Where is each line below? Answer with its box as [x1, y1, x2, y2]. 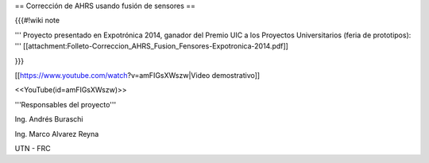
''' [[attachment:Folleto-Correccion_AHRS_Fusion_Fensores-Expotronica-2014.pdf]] [14, 41, 289, 51]
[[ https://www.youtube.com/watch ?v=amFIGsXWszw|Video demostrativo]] [14, 70, 261, 80]
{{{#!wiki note [14, 16, 60, 25]
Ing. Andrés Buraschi [14, 114, 83, 124]
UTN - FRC [14, 143, 51, 153]
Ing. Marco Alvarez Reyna [14, 129, 99, 138]
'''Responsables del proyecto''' [14, 99, 117, 109]
